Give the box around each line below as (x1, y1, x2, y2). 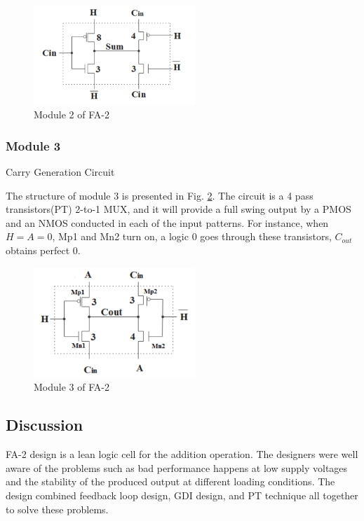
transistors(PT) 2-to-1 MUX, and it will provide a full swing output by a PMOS (6, 202, 351, 216)
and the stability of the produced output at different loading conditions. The (6, 474, 335, 489)
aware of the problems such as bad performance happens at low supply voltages (6, 460, 348, 475)
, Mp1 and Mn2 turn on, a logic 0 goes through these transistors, (52, 229, 332, 244)
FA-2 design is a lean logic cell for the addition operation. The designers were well (6, 447, 358, 461)
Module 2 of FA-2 (34, 107, 109, 122)
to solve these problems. (6, 501, 109, 516)
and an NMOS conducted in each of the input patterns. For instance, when (6, 215, 329, 230)
